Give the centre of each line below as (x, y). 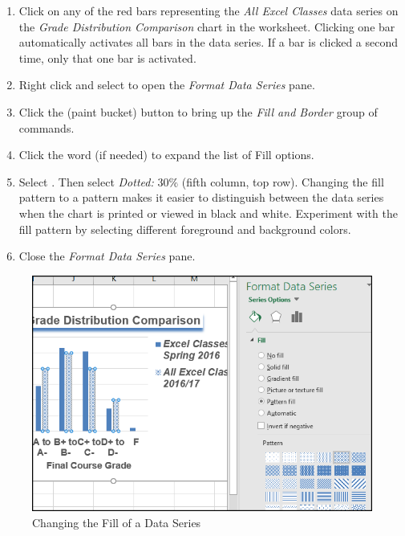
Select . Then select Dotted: (86, 181)
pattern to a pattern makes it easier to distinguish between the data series (201, 197)
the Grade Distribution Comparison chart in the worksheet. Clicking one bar (207, 26)
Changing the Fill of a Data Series (117, 522)
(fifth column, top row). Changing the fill (283, 181)
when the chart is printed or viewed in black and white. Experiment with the (208, 213)
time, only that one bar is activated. (107, 57)
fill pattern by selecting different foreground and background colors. (185, 229)
